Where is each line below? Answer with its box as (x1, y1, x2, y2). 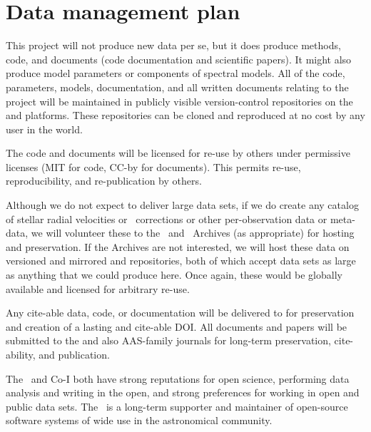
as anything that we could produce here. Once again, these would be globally (6, 267, 342, 282)
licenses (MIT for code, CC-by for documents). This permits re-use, (6, 159, 301, 174)
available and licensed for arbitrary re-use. (6, 281, 190, 296)
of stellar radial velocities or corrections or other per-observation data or (6, 211, 327, 226)
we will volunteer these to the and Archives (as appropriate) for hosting (31, 225, 355, 240)
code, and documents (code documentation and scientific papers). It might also (6, 51, 352, 66)
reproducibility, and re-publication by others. (6, 173, 202, 188)
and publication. (39, 347, 110, 361)
